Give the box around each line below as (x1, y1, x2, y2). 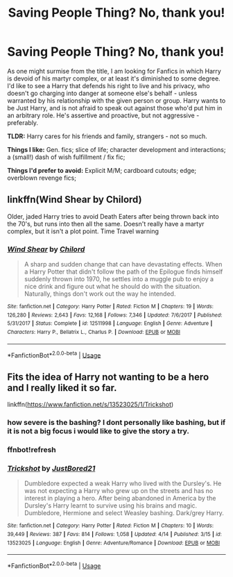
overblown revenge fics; (7, 174, 76, 182)
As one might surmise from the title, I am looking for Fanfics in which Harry (7, 67, 222, 75)
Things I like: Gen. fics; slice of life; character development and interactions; (7, 145, 226, 153)
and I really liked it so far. (7, 382, 117, 394)
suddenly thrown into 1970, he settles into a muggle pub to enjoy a (24, 275, 214, 283)
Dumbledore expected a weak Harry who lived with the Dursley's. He (24, 479, 222, 487)
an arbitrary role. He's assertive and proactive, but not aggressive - (7, 111, 200, 119)
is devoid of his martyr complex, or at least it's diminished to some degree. (7, 74, 221, 83)
